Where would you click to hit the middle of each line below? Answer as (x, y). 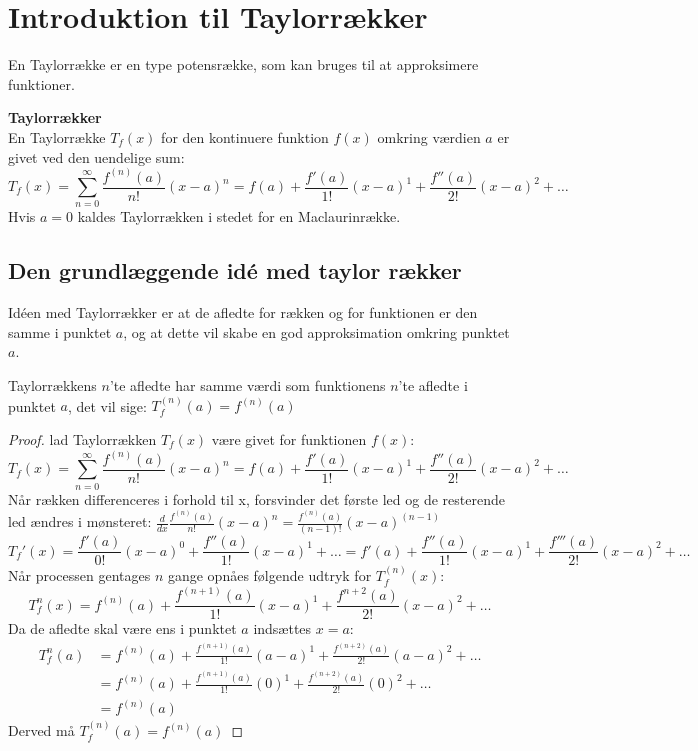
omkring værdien (429, 136)
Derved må (41, 730)
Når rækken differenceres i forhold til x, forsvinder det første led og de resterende (256, 498)
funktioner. (41, 83)
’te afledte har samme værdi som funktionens (247, 384)
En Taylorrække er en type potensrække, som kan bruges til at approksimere (243, 64)
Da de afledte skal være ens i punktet (122, 628)
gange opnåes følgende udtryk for (269, 575)
